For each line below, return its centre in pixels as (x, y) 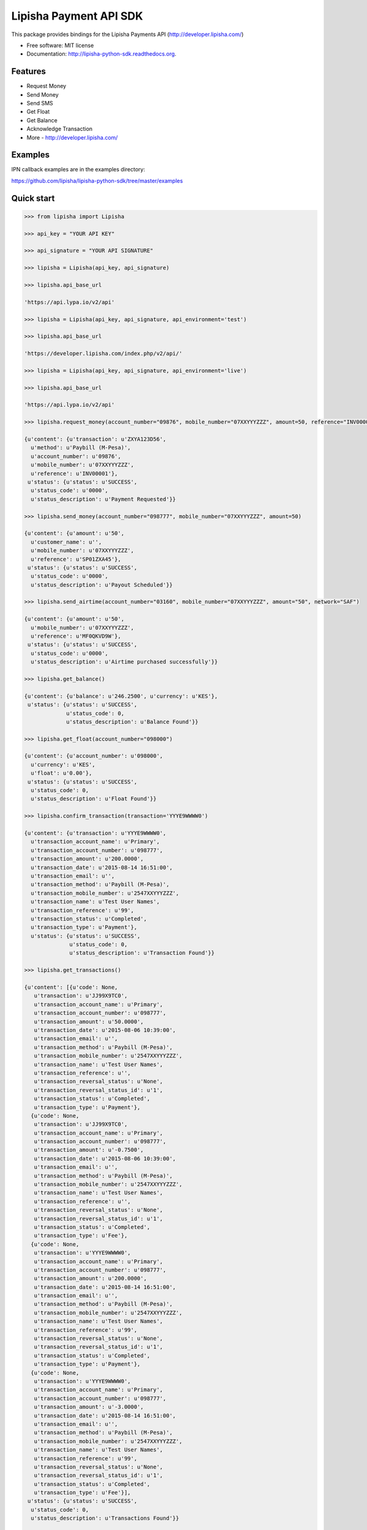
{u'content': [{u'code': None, (71, 987)
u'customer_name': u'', (66, 542)
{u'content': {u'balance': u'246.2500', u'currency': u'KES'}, (121, 696)
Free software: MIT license (60, 45)
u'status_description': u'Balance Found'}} (132, 722)
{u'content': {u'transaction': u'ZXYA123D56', (95, 439)
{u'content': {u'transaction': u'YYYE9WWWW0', (95, 833)
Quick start (33, 198)
